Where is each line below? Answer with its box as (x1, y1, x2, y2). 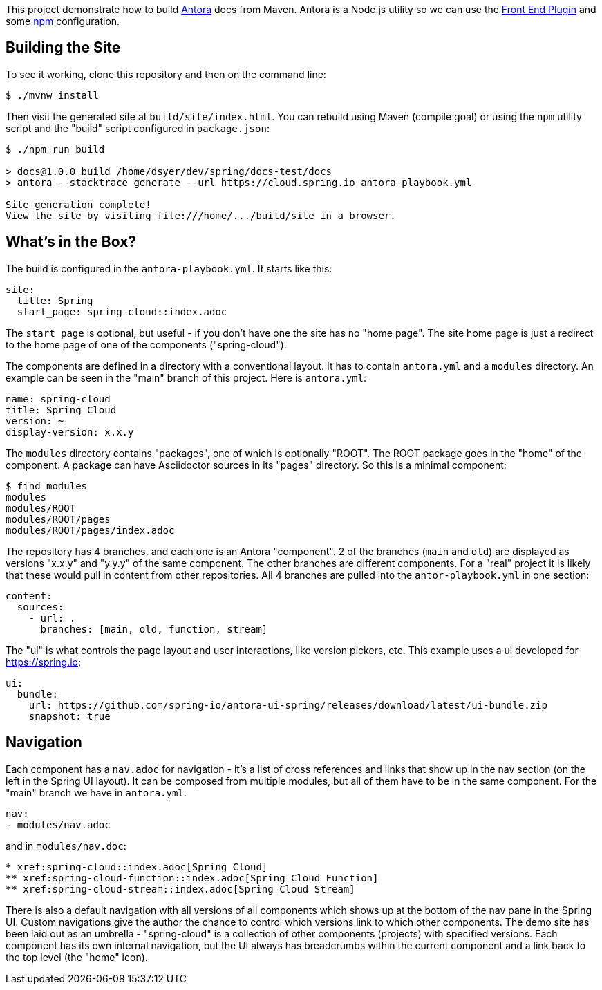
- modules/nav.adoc (6, 819, 111, 830)
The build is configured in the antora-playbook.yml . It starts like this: (6, 262, 332, 274)
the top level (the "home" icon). (6, 951, 148, 963)
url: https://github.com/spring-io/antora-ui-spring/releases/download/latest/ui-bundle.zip (28, 699, 547, 711)
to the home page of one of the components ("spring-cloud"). (6, 338, 287, 351)
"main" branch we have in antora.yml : (6, 786, 187, 798)
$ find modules (6, 480, 88, 492)
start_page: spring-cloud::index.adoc (17, 306, 227, 317)
